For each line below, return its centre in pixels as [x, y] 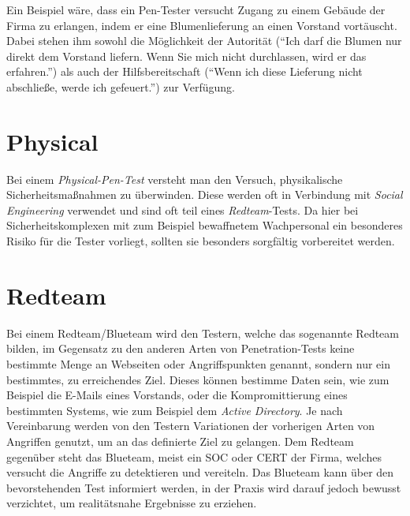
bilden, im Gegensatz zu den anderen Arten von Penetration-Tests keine [181, 348]
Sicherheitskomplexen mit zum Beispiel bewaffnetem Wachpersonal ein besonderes [205, 225]
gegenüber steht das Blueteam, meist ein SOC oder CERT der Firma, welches [194, 456]
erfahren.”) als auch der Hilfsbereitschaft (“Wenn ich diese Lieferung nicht [184, 71]
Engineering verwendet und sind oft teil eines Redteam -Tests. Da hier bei [183, 209]
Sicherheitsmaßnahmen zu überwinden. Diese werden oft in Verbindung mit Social [205, 194]
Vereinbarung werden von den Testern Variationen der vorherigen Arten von [191, 426]
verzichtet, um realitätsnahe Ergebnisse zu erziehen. [132, 503]
